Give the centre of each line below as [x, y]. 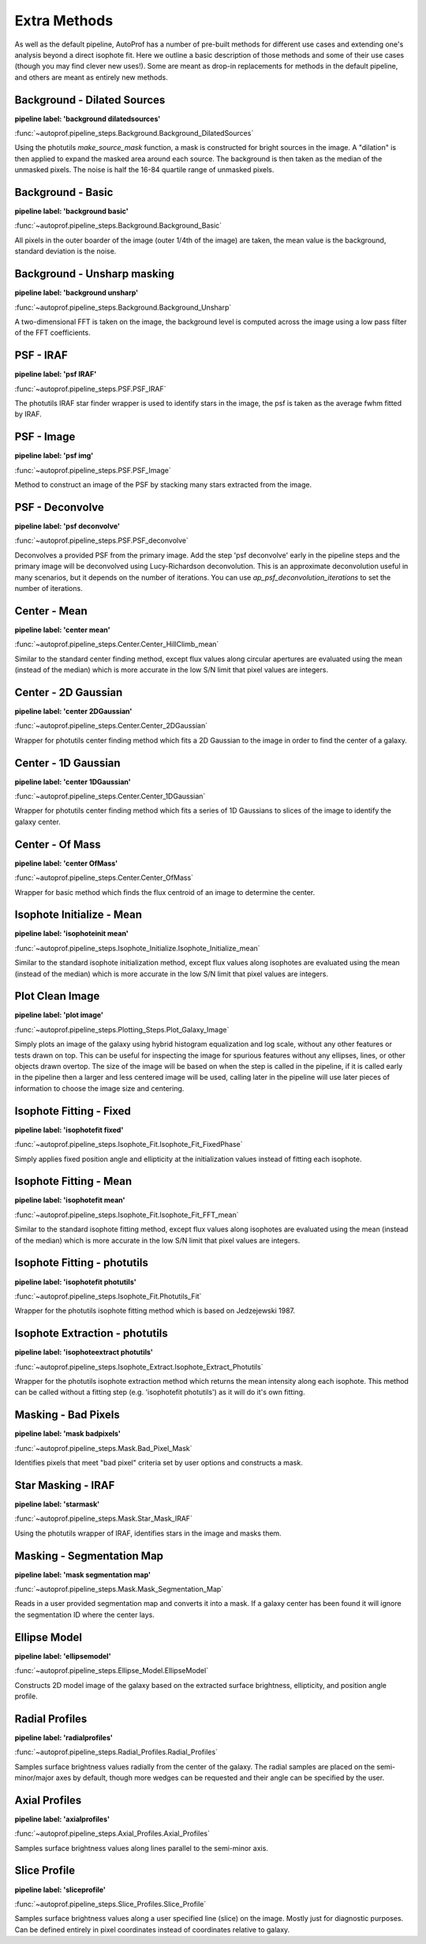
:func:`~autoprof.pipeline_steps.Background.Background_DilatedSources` [134, 133]
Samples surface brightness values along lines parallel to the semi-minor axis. [141, 1848]
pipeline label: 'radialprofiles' [64, 1737]
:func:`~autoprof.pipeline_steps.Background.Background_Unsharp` [123, 307]
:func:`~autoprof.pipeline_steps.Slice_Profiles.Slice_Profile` [110, 1904]
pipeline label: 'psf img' [54, 456]
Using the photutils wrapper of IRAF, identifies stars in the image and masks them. [148, 1533]
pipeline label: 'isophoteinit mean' [72, 934]
